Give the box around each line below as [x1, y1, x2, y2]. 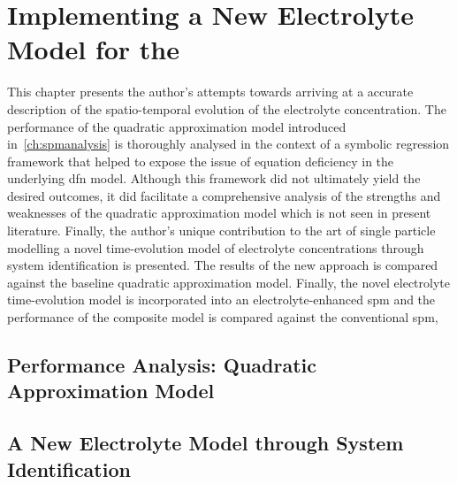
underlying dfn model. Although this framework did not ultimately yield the [7, 169, 421, 188]
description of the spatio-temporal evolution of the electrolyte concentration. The [7, 99, 446, 118]
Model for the [7, 31, 179, 67]
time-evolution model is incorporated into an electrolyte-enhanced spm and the [7, 290, 436, 309]
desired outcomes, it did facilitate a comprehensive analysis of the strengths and [7, 186, 441, 204]
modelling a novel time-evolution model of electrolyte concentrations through [7, 238, 424, 257]
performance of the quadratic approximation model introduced [7, 117, 347, 135]
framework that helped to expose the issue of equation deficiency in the [7, 151, 394, 170]
